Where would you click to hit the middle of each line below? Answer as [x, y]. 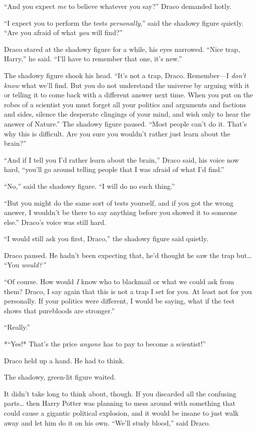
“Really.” [17, 327]
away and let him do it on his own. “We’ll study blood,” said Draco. [107, 422]
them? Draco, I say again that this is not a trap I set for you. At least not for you [128, 291]
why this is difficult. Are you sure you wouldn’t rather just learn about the [117, 133]
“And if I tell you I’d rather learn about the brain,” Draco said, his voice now [122, 159]
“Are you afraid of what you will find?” [64, 32]
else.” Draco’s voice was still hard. [55, 222]
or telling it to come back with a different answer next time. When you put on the [128, 95]
